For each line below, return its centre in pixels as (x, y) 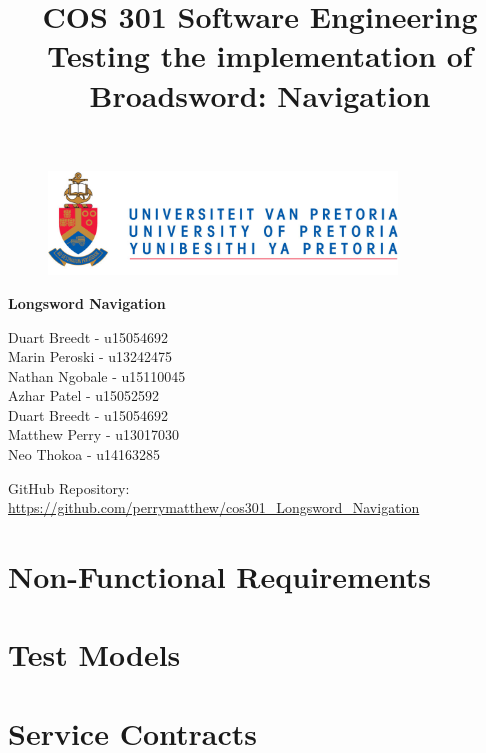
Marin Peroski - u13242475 (90, 356)
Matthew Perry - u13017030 (93, 434)
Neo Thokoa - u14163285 (84, 454)
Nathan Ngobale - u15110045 (97, 375)
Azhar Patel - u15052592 (84, 395)
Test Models (94, 654)
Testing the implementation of (260, 55)
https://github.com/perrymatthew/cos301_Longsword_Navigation (214, 507)
